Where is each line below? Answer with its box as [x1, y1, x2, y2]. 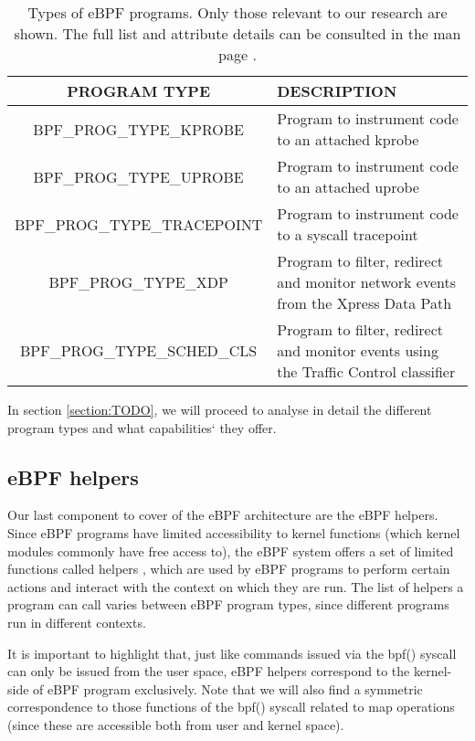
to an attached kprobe [277, 129, 419, 150]
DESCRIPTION [277, 80, 397, 101]
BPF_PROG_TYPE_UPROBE [33, 165, 244, 187]
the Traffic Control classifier [277, 361, 456, 382]
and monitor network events [277, 271, 456, 292]
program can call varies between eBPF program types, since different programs [7, 595, 449, 614]
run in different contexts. [7, 612, 146, 631]
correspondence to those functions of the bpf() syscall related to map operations [7, 697, 455, 716]
